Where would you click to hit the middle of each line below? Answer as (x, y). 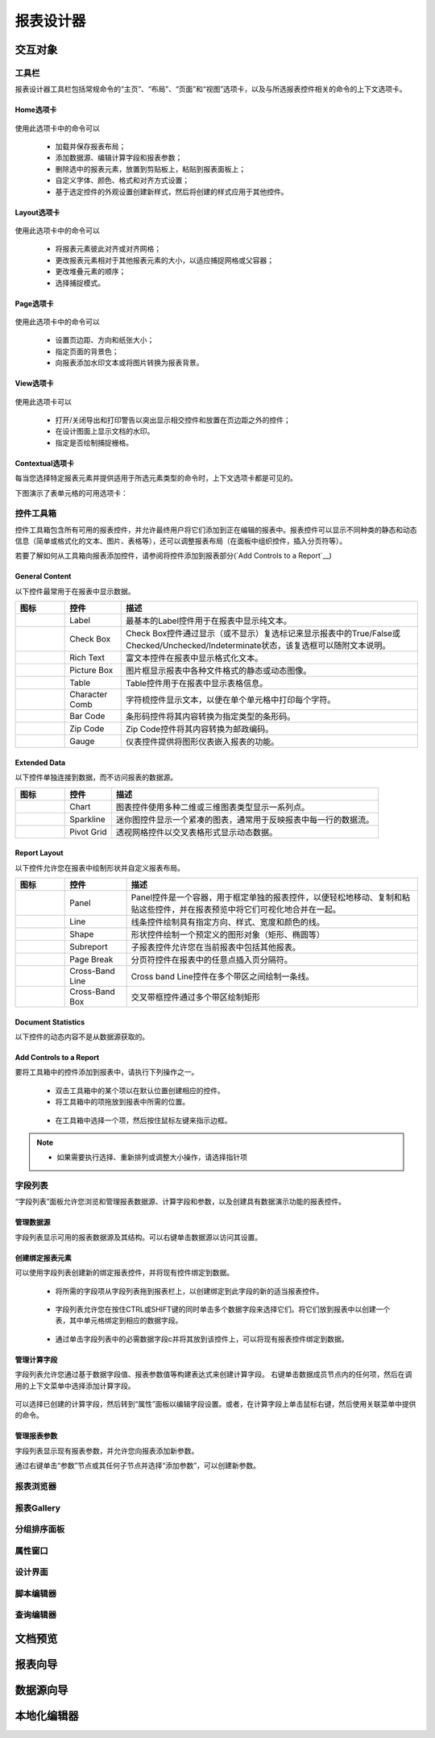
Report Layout (39, 853)
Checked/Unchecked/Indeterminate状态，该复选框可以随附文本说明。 (258, 646)
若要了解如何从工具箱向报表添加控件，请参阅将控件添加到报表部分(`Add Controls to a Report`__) (173, 555)
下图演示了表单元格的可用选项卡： (71, 493)
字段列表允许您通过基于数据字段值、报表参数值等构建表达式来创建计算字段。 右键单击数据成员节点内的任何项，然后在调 (213, 1374)
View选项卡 (34, 384)
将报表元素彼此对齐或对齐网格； (108, 249)
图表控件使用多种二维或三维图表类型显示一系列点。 (213, 807)
